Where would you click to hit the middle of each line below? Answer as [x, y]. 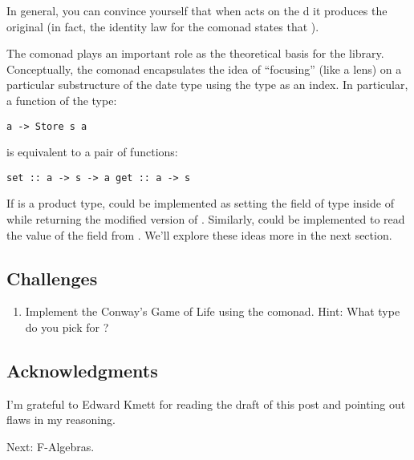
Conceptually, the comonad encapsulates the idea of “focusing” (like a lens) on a [204, 69]
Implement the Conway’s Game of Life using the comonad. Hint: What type [213, 311]
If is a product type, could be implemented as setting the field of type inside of [200, 203]
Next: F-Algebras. [51, 447]
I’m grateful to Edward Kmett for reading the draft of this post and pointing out [206, 404]
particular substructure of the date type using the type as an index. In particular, [207, 85]
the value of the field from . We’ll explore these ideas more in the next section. [199, 234]
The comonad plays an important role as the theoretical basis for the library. [195, 53]
